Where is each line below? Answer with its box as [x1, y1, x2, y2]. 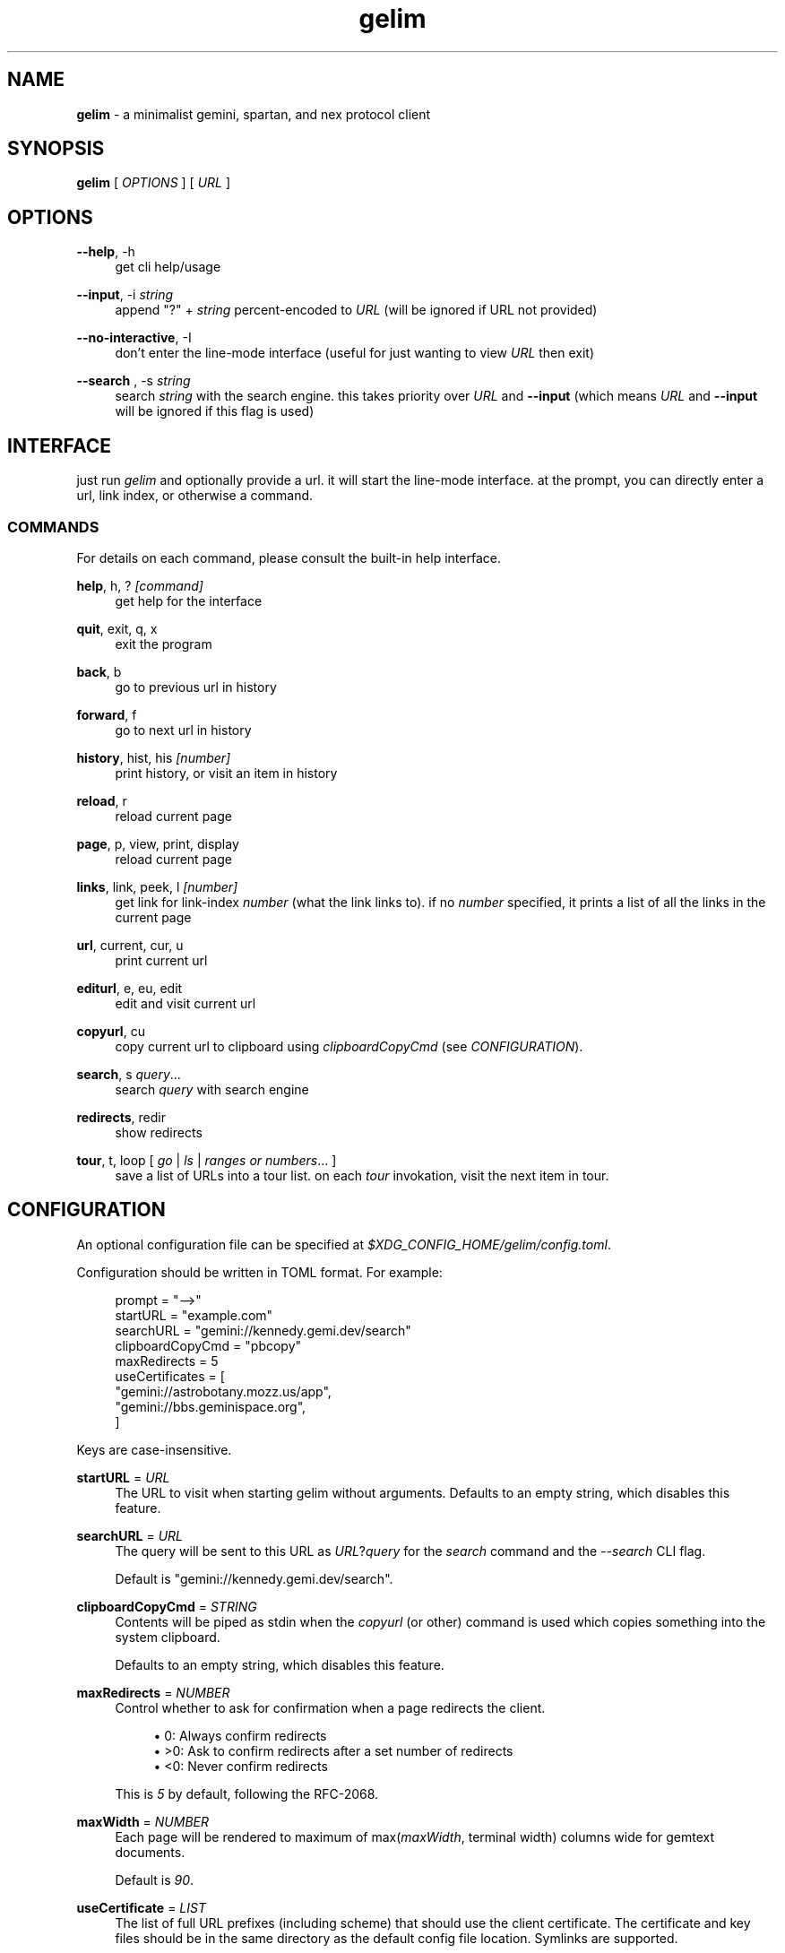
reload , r [76, 792, 127, 808]
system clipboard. [115, 1629, 220, 1645]
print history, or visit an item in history [115, 765, 338, 781]
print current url [115, 952, 208, 968]
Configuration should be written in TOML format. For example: [76, 1264, 443, 1280]
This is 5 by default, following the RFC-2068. [115, 1785, 379, 1802]
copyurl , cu [76, 1023, 145, 1039]
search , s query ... [76, 1066, 181, 1082]
